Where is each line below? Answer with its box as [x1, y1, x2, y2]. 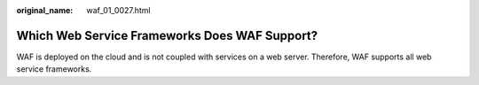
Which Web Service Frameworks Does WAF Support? [16, 27, 318, 43]
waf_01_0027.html [86, 5, 151, 15]
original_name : [16, 5, 74, 15]
